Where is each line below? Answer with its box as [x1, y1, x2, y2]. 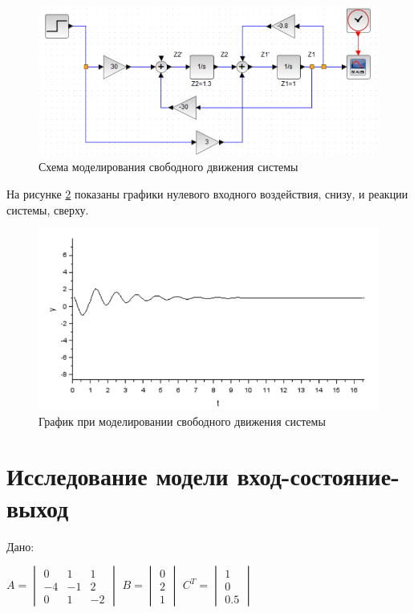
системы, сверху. [6, 201, 89, 218]
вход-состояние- [237, 460, 400, 492]
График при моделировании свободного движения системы [39, 412, 326, 429]
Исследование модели [6, 460, 229, 492]
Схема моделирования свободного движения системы [39, 158, 298, 175]
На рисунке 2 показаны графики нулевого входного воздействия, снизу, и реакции [6, 185, 408, 202]
